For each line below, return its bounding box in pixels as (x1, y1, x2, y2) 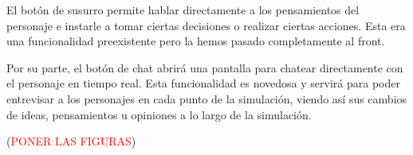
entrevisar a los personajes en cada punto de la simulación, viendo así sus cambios (6, 90, 407, 107)
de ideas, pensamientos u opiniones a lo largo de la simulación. (6, 106, 312, 122)
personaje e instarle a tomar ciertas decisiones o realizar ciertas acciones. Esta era (6, 17, 406, 33)
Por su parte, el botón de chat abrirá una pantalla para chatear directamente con (6, 59, 403, 76)
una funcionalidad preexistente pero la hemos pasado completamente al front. (6, 33, 385, 49)
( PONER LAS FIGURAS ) (6, 133, 136, 149)
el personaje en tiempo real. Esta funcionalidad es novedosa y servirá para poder (6, 75, 400, 91)
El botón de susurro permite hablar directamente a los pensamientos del (6, 2, 360, 17)
